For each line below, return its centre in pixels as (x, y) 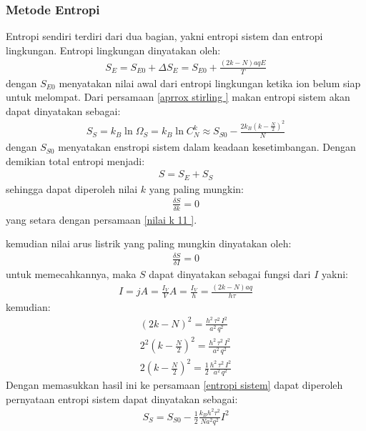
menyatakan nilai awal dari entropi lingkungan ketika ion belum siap (210, 83)
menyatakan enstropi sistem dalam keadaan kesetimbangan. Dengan (207, 147)
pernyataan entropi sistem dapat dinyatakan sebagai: (122, 398)
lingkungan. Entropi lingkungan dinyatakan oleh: (113, 50)
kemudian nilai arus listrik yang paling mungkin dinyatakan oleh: (149, 243)
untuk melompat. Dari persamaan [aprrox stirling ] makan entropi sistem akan (178, 97)
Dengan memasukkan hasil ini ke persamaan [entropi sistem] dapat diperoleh (174, 385)
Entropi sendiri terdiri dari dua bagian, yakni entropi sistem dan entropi (164, 36)
